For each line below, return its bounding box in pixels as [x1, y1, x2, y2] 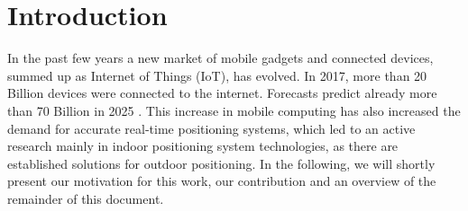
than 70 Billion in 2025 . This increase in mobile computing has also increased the [7, 101, 461, 119]
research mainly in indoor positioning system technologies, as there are [7, 136, 399, 155]
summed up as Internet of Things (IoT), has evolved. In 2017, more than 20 [7, 66, 427, 84]
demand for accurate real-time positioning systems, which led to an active [7, 119, 416, 137]
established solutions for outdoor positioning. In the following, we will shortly [7, 154, 436, 172]
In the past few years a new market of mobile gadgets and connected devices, [7, 48, 434, 67]
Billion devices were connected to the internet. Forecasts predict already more [7, 84, 437, 102]
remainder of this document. [7, 189, 164, 207]
